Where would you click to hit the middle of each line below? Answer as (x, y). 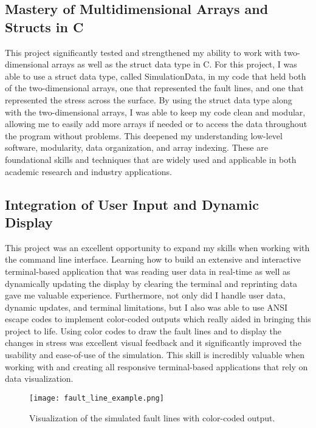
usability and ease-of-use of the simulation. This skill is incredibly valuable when (155, 355)
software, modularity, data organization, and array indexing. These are (136, 147)
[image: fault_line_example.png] (97, 398)
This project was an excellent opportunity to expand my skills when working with (157, 247)
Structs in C (44, 26)
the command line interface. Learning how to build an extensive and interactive (153, 259)
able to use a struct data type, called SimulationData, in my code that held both (156, 76)
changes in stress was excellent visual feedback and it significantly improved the (153, 343)
